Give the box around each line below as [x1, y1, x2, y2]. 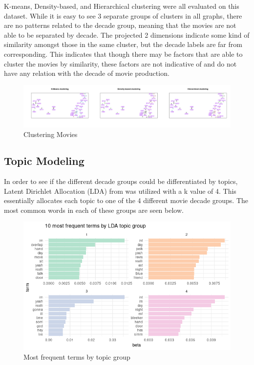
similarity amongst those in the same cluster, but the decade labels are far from [4, 39, 242, 49]
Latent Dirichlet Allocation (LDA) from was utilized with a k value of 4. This [4, 185, 236, 196]
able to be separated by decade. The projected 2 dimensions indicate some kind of [4, 29, 250, 40]
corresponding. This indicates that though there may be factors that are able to [4, 48, 243, 59]
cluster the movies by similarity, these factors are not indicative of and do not [4, 58, 237, 68]
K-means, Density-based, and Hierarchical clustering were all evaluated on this [4, 1, 239, 11]
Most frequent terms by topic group [23, 351, 130, 362]
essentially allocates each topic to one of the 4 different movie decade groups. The [4, 195, 249, 205]
